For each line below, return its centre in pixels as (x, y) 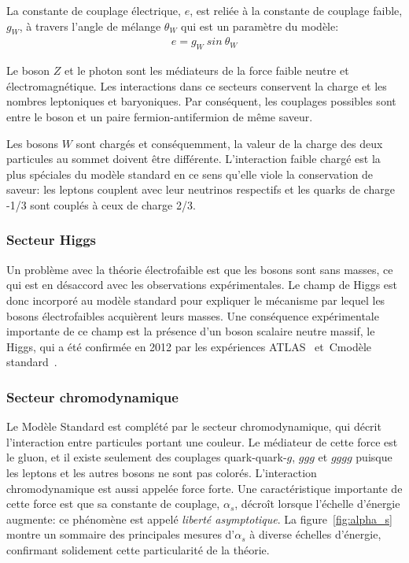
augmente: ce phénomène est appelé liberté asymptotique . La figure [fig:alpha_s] (199, 519)
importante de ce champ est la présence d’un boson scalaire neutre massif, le (191, 331)
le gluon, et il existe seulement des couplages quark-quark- (147, 457)
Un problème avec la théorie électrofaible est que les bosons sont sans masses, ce (200, 269)
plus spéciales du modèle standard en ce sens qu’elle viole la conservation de (190, 174)
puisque (374, 457)
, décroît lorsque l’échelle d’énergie (317, 504)
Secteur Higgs (52, 240)
